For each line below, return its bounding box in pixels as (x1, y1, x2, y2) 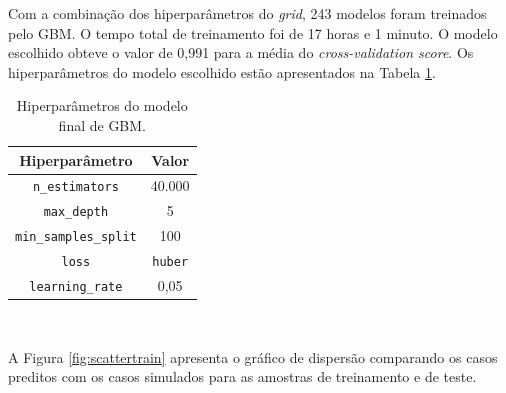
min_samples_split (15, 230, 137, 245)
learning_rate (29, 280, 123, 295)
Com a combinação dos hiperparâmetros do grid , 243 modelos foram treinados (8, 3, 487, 23)
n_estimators (32, 180, 119, 195)
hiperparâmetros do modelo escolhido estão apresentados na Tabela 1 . (8, 61, 436, 82)
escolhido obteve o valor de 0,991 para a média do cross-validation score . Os (8, 42, 474, 63)
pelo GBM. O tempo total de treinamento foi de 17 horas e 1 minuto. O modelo (8, 22, 498, 43)
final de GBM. (58, 114, 147, 135)
